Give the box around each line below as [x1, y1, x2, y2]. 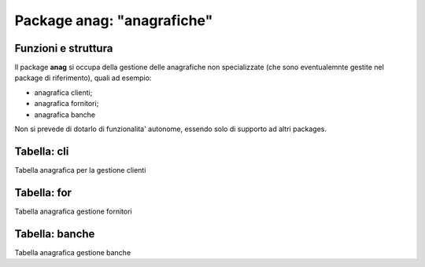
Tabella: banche [14, 227, 95, 240]
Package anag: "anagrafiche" [14, 12, 213, 29]
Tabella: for [14, 185, 72, 199]
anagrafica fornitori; [34, 99, 99, 108]
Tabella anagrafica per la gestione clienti [14, 165, 146, 174]
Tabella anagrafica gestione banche [14, 247, 131, 257]
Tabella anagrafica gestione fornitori [14, 207, 133, 216]
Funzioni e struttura [14, 42, 113, 55]
